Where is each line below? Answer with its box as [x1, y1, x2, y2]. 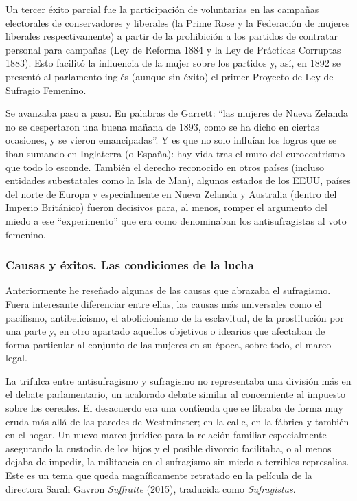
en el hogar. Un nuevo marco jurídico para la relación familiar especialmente [5, 427, 327, 442]
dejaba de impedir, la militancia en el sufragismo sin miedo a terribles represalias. [5, 454, 349, 469]
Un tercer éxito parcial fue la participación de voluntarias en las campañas [5, 2, 319, 16]
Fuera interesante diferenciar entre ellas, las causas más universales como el [5, 296, 322, 311]
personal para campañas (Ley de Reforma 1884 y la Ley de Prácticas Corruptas [5, 42, 341, 56]
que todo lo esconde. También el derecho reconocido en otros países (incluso [5, 159, 325, 174]
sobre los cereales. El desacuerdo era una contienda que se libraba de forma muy [5, 401, 343, 415]
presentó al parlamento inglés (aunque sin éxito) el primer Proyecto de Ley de [5, 69, 334, 83]
